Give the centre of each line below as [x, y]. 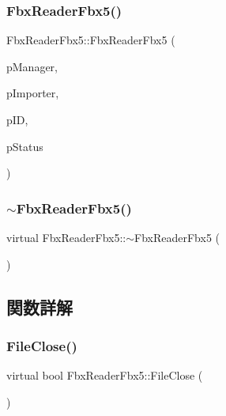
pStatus [25, 146]
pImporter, [33, 93]
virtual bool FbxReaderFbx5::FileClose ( [105, 375]
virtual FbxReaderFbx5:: [66, 237]
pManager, [32, 66]
